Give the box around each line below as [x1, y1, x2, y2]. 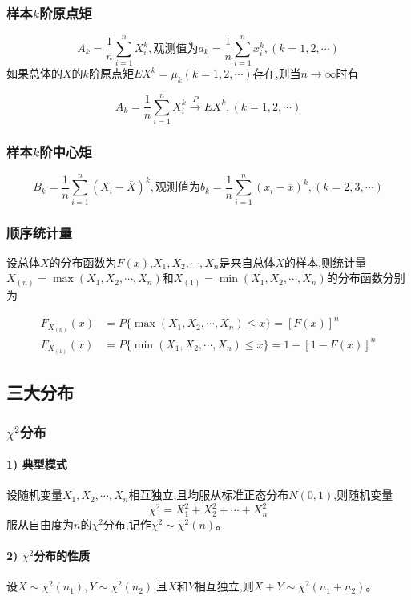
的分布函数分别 [326, 269, 405, 286]
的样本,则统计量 [284, 253, 366, 270]
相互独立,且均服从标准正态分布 [128, 486, 289, 503]
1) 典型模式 [6, 456, 67, 473]
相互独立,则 [194, 578, 254, 594]
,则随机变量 [333, 486, 393, 503]
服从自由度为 [6, 515, 74, 532]
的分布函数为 [49, 253, 117, 270]
